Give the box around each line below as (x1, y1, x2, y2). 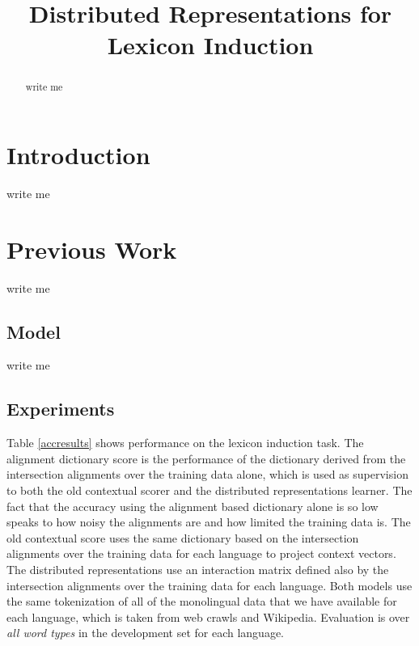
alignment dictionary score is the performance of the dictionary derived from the (6, 450, 406, 467)
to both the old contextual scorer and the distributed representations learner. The (6, 482, 413, 499)
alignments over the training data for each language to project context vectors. (6, 545, 396, 562)
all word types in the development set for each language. (6, 624, 284, 641)
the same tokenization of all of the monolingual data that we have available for (6, 593, 397, 610)
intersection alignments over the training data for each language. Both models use (6, 576, 413, 593)
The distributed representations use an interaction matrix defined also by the (6, 561, 389, 578)
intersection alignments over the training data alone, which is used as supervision (6, 466, 408, 483)
